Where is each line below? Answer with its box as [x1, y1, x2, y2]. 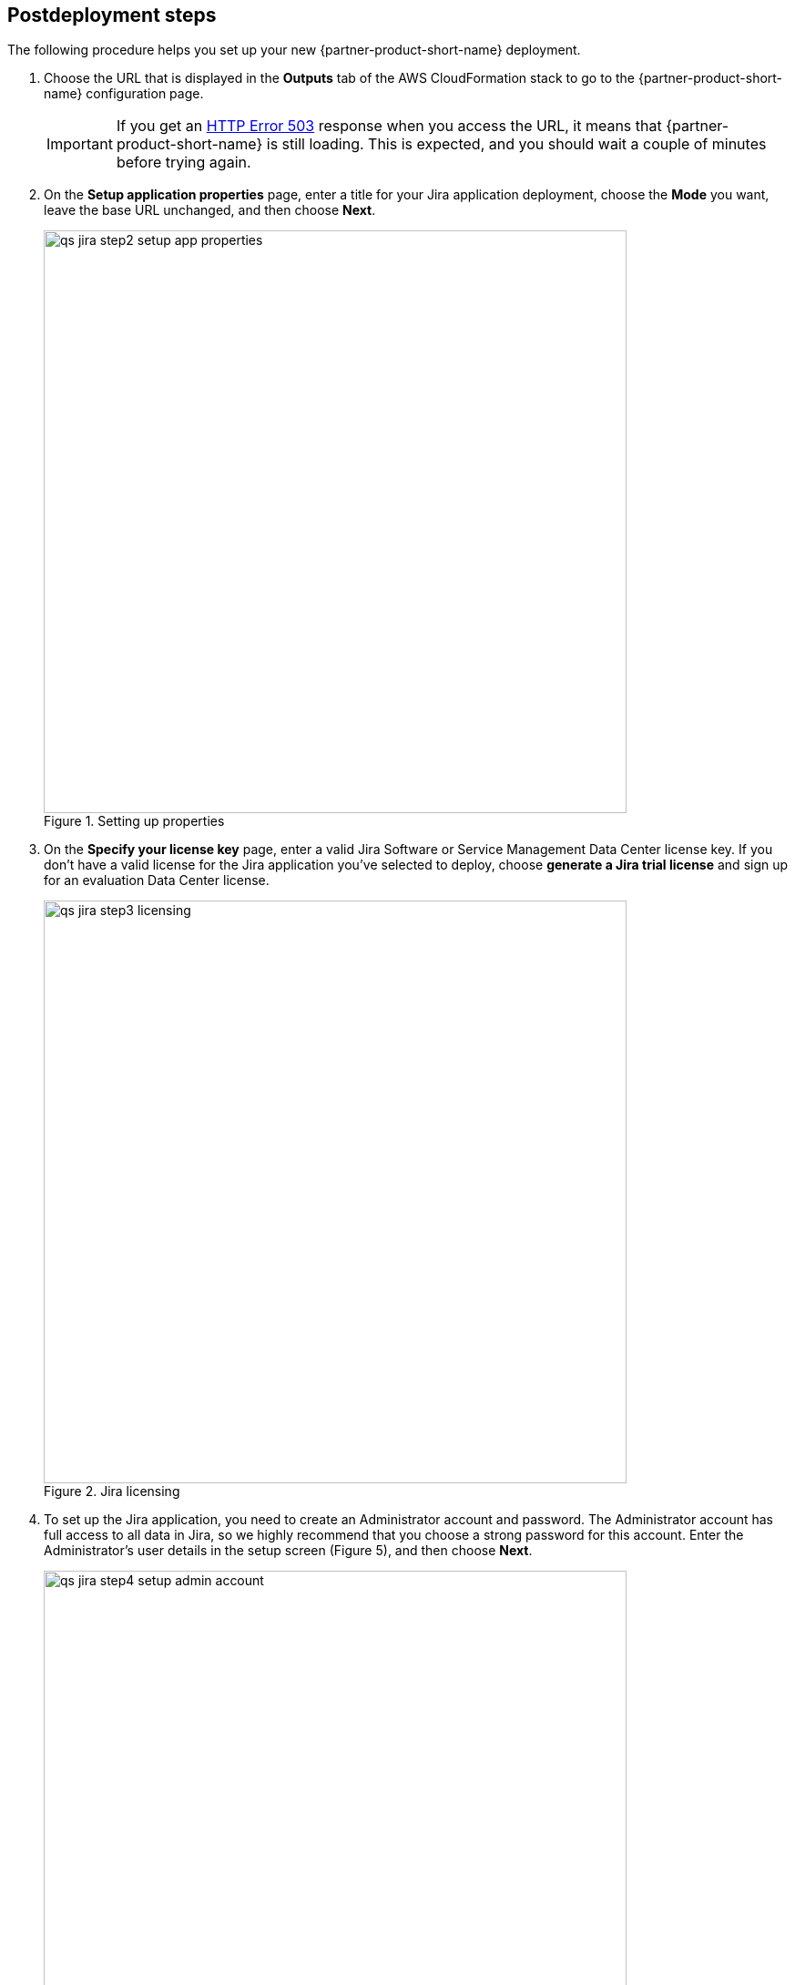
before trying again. [116, 153, 251, 172]
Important [46, 135, 113, 154]
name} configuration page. [44, 86, 204, 102]
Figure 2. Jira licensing [44, 1483, 180, 1500]
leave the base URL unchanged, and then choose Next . [44, 202, 376, 219]
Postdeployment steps [7, 4, 217, 26]
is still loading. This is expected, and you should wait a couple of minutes [266, 135, 767, 154]
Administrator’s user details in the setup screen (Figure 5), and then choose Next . [44, 1542, 533, 1559]
